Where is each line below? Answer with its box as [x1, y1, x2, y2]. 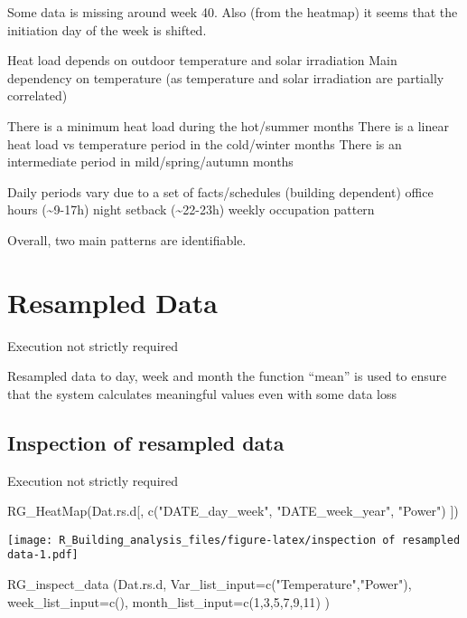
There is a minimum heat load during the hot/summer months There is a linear [7, 116, 449, 135]
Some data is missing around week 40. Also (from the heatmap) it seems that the [7, 3, 458, 21]
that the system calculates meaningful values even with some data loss [7, 384, 397, 403]
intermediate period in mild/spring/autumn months [7, 152, 294, 171]
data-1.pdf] [7, 548, 79, 562]
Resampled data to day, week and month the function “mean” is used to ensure [7, 366, 447, 385]
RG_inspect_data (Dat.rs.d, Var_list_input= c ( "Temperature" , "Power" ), [7, 575, 412, 594]
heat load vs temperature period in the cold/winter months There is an [7, 134, 402, 153]
